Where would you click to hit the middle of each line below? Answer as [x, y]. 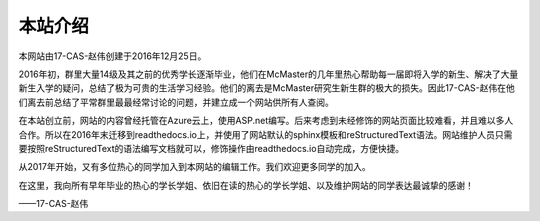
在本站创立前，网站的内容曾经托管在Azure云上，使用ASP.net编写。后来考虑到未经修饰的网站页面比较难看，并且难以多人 [266, 121]
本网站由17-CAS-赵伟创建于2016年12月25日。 [112, 56]
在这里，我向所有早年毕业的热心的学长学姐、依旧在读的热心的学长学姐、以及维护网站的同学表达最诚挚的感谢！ [246, 185]
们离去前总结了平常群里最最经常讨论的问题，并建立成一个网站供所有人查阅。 [176, 102]
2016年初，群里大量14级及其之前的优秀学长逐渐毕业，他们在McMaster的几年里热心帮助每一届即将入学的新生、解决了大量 [268, 74]
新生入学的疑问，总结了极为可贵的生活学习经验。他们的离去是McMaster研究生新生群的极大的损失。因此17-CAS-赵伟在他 [266, 88]
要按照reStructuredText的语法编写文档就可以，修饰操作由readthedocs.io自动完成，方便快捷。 [211, 148]
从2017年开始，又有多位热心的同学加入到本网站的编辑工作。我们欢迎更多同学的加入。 [194, 167]
